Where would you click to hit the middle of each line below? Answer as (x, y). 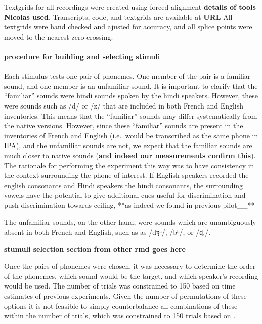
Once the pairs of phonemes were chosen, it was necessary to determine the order (130, 266)
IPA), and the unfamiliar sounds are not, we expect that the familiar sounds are (128, 145)
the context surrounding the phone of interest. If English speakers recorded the (126, 175)
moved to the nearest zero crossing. (59, 36)
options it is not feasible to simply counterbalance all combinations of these (121, 305)
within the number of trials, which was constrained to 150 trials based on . (120, 316)
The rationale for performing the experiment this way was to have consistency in (129, 165)
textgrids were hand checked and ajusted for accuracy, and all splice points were (128, 27)
